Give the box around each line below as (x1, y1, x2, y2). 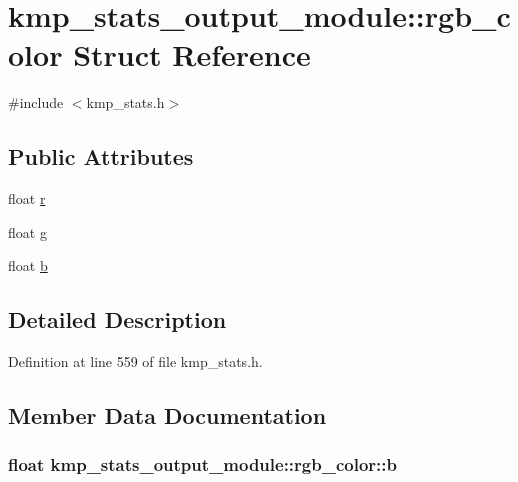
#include (8, 92, 64, 113)
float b (8, 255, 48, 276)
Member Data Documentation (8, 400, 327, 431)
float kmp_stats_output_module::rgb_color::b (8, 452, 397, 477)
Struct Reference (73, 34, 311, 75)
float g (8, 221, 47, 242)
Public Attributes (8, 141, 194, 172)
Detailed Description (8, 304, 227, 335)
